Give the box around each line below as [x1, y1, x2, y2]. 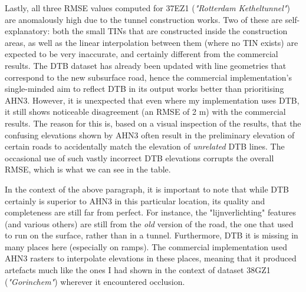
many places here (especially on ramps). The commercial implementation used [5, 240, 288, 253]
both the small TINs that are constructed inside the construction [52, 25, 288, 37]
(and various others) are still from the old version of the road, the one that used [5, 217, 294, 230]
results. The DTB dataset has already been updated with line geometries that [5, 59, 287, 71]
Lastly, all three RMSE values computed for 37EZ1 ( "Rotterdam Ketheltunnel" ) [5, 2, 290, 14]
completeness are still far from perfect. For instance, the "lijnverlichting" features [5, 206, 296, 218]
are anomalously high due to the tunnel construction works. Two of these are [5, 13, 283, 25]
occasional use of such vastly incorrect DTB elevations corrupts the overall [5, 151, 274, 164]
